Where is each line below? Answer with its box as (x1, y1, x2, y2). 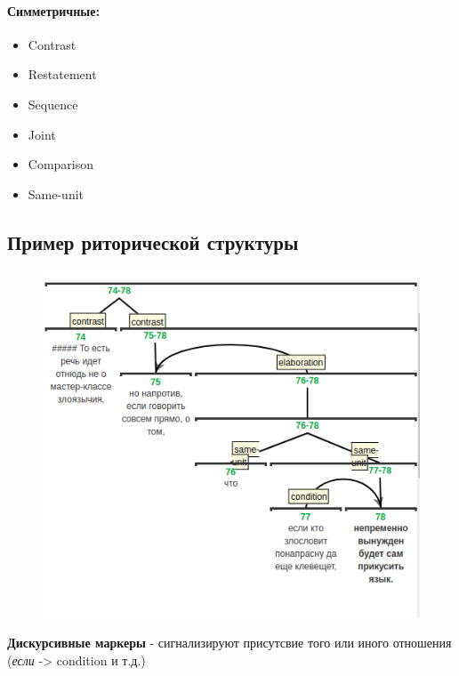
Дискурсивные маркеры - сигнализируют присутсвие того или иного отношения (7, 633, 452, 652)
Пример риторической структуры (7, 228, 299, 255)
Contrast (28, 35, 76, 53)
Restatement (28, 65, 97, 84)
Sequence (28, 94, 78, 113)
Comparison (28, 155, 94, 173)
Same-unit (28, 184, 85, 203)
